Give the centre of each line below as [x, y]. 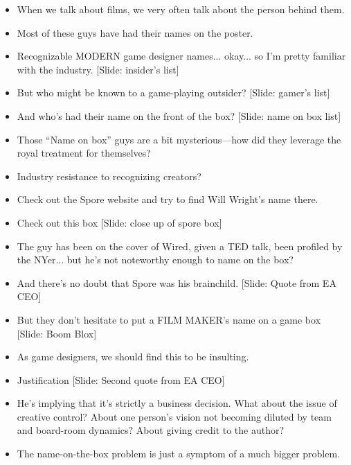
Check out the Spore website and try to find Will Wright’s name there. [168, 199]
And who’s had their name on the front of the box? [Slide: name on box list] [179, 115]
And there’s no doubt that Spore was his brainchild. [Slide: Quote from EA [177, 282]
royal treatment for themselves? [84, 153]
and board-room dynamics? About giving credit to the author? [151, 430]
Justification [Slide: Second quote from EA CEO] [121, 379]
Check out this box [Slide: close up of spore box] [119, 222]
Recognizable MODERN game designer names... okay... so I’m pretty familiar [181, 56]
